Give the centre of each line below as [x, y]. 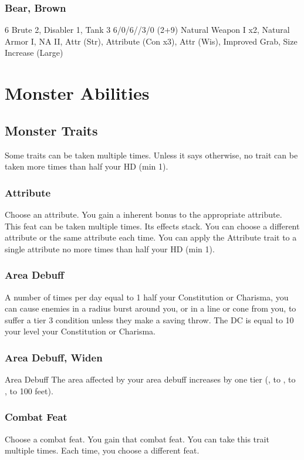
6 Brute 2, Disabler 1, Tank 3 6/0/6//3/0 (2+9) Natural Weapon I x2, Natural [147, 30]
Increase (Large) [34, 53]
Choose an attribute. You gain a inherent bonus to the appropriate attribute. [143, 214]
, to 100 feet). [29, 390]
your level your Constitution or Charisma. [80, 331]
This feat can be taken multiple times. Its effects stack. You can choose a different [152, 226]
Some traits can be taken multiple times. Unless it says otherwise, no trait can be [151, 155]
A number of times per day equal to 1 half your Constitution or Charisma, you [147, 297]
